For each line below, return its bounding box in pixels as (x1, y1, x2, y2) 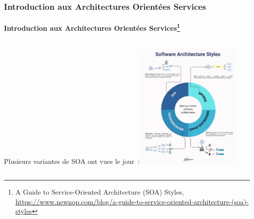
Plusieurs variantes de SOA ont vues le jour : (4, 156, 140, 166)
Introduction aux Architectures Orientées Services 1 (4, 21, 180, 33)
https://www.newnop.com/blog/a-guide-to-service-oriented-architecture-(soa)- (15, 196, 249, 206)
